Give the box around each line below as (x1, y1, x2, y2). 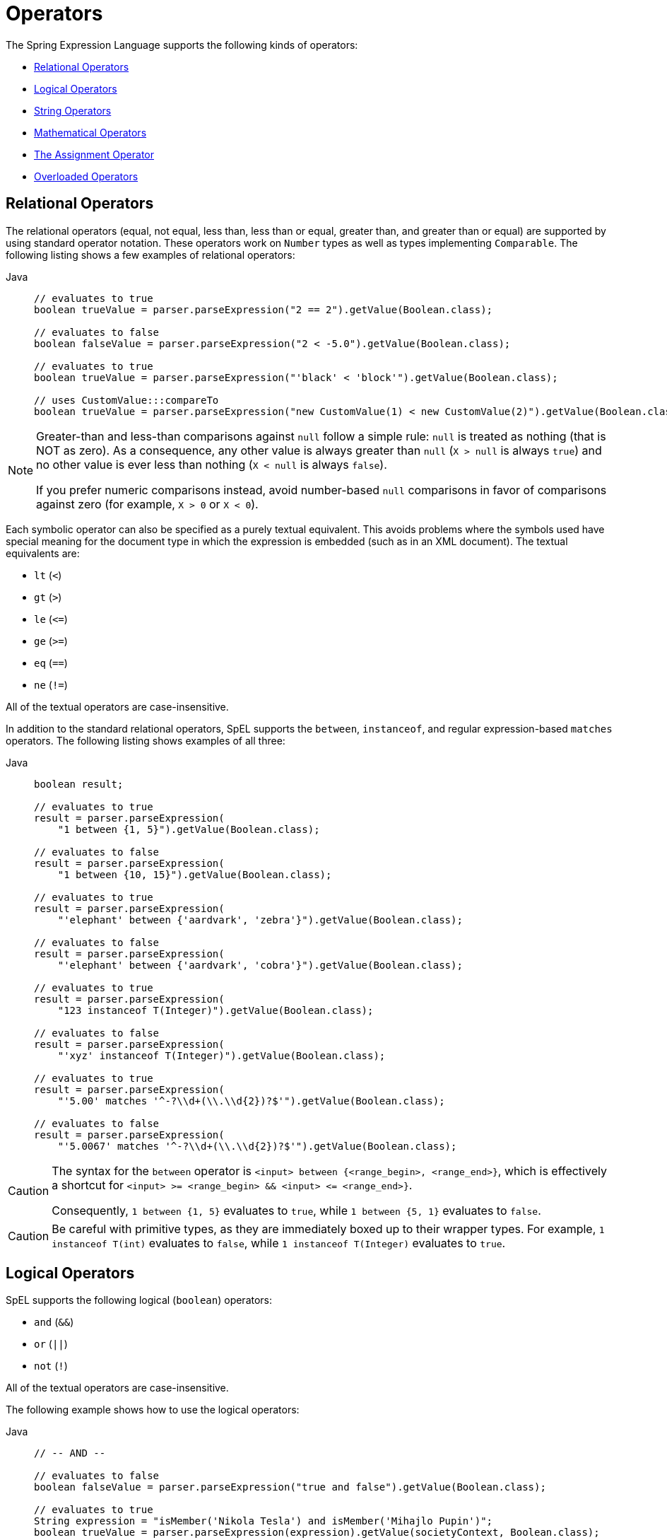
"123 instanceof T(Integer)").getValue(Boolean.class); (57, 1004, 374, 1016)
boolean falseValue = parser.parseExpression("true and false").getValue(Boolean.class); (34, 1481, 546, 1493)
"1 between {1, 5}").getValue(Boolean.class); (57, 823, 320, 835)
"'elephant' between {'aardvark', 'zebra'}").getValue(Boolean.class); (57, 914, 463, 926)
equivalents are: (6, 547, 80, 559)
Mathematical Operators (34, 126, 147, 139)
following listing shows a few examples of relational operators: (6, 248, 295, 261)
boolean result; (34, 778, 124, 790)
